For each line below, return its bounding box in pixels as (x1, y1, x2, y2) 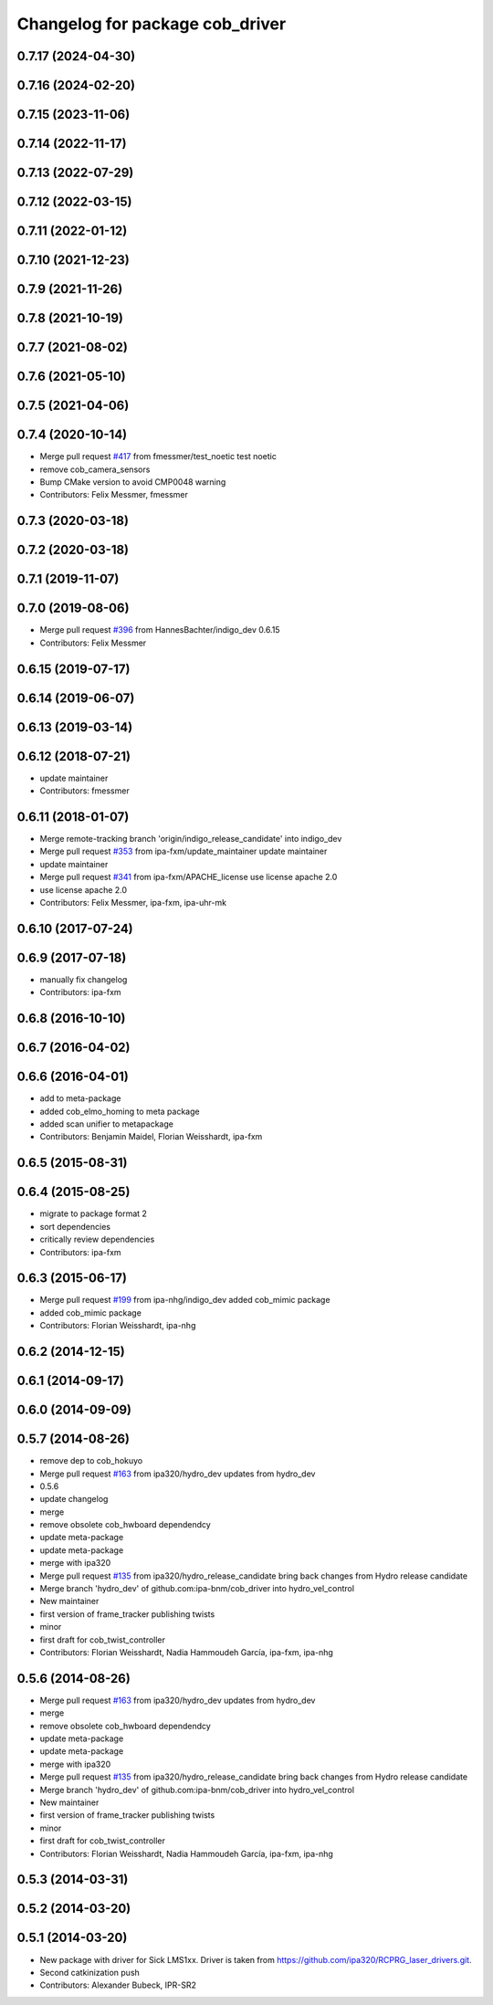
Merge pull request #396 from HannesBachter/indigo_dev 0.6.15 (39, 625, 280, 635)
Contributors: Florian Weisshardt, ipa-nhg (39, 1320, 196, 1331)
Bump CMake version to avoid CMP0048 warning (39, 477, 226, 488)
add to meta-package (39, 1093, 121, 1104)
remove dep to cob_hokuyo (39, 1455, 143, 1466)
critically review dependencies (39, 1233, 155, 1245)
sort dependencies (39, 1221, 111, 1232)
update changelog (39, 1494, 109, 1505)
